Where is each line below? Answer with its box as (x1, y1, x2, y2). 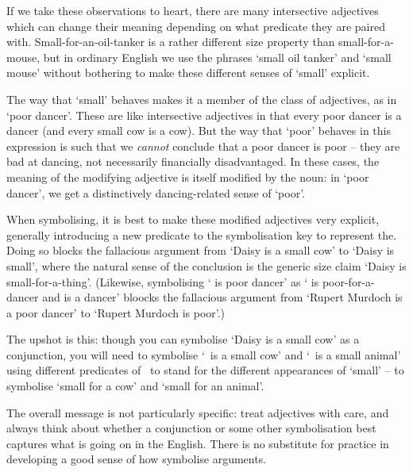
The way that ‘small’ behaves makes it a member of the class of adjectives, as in (6, 90, 397, 107)
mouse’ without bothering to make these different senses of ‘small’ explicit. (6, 64, 370, 81)
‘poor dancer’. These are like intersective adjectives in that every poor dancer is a (6, 106, 402, 123)
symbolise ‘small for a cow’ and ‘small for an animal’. (6, 378, 264, 394)
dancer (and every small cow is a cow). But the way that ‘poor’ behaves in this (6, 122, 391, 139)
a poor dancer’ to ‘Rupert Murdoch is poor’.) (6, 304, 226, 320)
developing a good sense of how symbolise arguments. (6, 451, 267, 467)
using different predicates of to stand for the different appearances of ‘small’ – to (6, 362, 404, 378)
